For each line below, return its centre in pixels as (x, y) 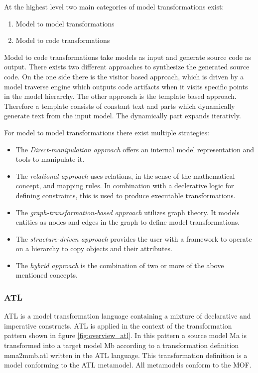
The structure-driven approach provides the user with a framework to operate (134, 238)
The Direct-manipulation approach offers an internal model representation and (135, 149)
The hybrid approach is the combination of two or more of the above (120, 265)
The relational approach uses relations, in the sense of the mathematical (125, 176)
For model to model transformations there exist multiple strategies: (107, 132)
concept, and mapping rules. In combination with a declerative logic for (125, 186)
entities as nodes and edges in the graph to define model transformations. (128, 222)
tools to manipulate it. (50, 159)
